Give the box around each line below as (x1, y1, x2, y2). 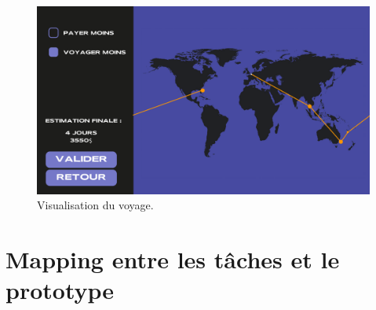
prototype (5, 274, 115, 306)
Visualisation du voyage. (37, 197, 154, 213)
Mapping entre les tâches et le (5, 242, 340, 275)
